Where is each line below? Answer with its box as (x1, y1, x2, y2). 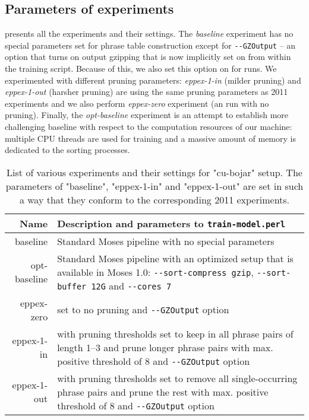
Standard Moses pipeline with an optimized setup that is (57, 251, 294, 265)
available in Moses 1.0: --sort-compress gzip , (57, 265, 254, 279)
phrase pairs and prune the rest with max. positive (57, 384, 269, 399)
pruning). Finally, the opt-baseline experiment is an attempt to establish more (5, 109, 289, 121)
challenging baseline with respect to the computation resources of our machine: (5, 120, 292, 133)
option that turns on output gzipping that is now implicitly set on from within (5, 50, 291, 63)
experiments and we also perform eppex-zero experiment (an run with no (5, 97, 269, 109)
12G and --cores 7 (91, 278, 172, 292)
